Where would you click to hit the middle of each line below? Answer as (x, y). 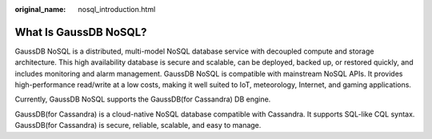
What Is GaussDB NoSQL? (81, 32)
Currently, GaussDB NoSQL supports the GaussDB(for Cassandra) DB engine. (143, 99)
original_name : (40, 9)
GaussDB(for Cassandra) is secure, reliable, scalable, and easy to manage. (138, 125)
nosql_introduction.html (117, 9)
